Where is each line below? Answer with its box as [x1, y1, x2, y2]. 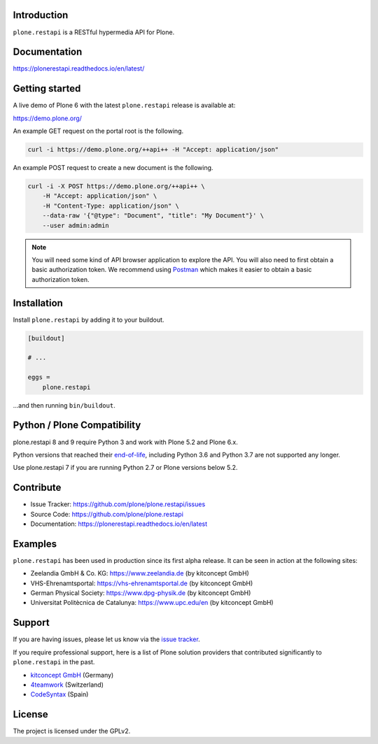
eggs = [27, 373, 50, 381]
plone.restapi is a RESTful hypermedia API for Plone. [13, 28, 175, 36]
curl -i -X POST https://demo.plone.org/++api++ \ [27, 183, 206, 190]
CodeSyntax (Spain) [30, 690, 89, 699]
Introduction [13, 9, 69, 21]
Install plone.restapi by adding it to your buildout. [13, 315, 164, 324]
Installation [13, 297, 63, 309]
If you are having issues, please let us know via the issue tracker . [13, 635, 201, 643]
